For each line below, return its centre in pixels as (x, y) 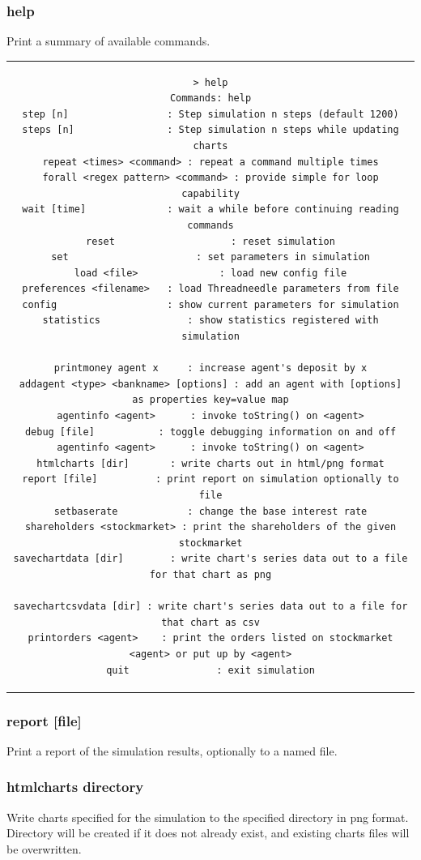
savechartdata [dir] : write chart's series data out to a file (210, 559)
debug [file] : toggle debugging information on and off (210, 432)
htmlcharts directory (75, 787)
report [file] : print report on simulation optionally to (210, 479)
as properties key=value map (210, 400)
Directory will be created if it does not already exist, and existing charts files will (208, 833)
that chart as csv (210, 622)
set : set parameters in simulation (210, 257)
